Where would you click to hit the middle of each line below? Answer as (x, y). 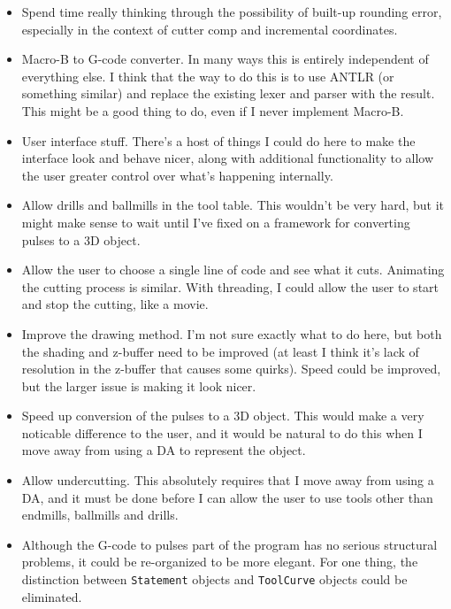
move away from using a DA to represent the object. (164, 450)
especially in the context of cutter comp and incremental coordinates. (210, 29)
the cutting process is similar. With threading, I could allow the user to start (230, 286)
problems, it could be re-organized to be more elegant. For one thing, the (220, 562)
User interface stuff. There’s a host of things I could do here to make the (218, 140)
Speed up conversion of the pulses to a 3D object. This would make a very (223, 416)
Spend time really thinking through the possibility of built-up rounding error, (232, 12)
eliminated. (52, 596)
